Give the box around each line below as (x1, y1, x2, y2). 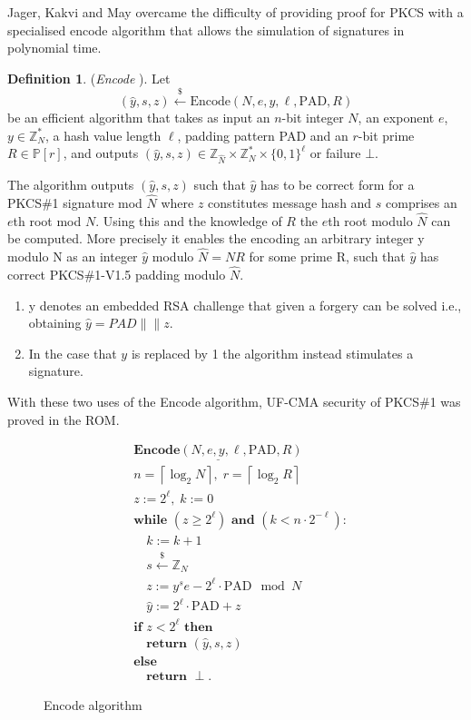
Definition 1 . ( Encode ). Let (7, 68, 171, 87)
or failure (309, 143, 361, 163)
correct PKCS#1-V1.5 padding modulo (7, 264, 226, 283)
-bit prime (358, 125, 415, 144)
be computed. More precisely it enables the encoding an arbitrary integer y (7, 229, 425, 248)
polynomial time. (7, 38, 102, 57)
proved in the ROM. (7, 409, 120, 429)
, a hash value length (44, 125, 162, 144)
